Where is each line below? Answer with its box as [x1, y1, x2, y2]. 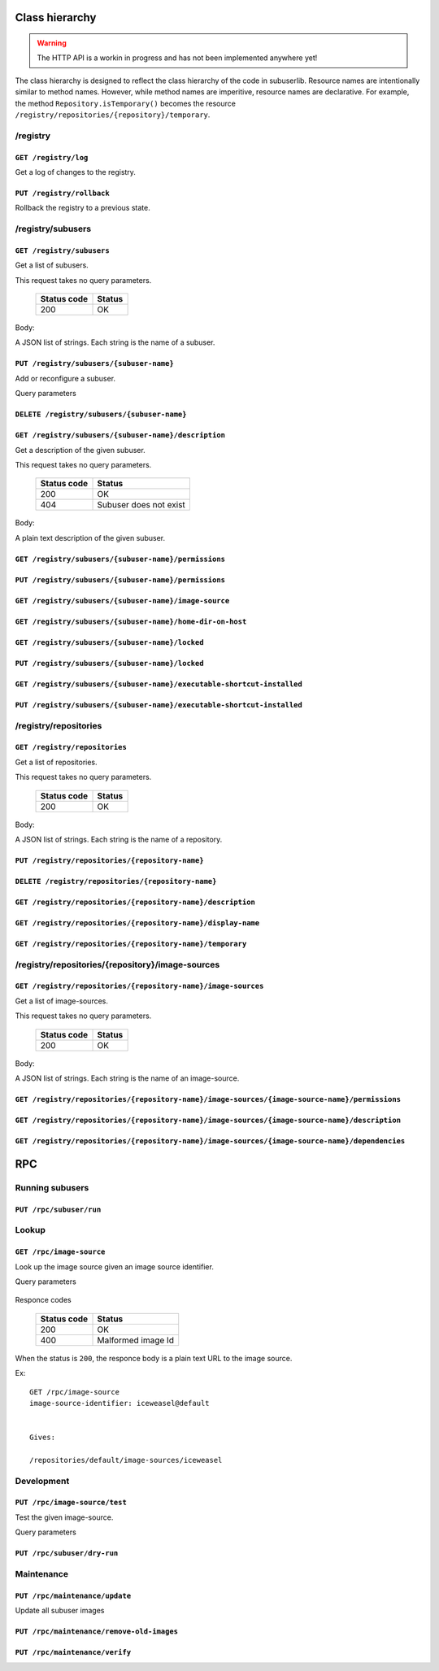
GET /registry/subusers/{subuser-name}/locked [15, 638, 204, 646]
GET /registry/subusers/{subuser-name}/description [15, 431, 226, 440]
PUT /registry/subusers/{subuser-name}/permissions [15, 575, 226, 585]
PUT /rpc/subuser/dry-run [15, 1549, 119, 1558]
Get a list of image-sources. [15, 996, 109, 1006]
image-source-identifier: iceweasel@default [29, 1399, 211, 1408]
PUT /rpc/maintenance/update [15, 1590, 132, 1600]
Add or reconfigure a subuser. [15, 373, 116, 383]
